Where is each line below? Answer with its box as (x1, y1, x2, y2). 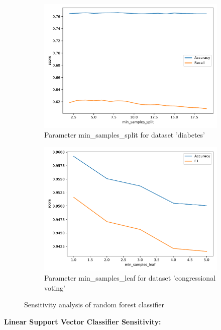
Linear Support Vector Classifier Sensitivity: (4, 316, 161, 326)
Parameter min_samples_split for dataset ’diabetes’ (44, 129, 205, 140)
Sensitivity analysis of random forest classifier (24, 299, 165, 310)
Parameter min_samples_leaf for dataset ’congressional (44, 272, 216, 283)
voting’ (44, 282, 66, 293)
